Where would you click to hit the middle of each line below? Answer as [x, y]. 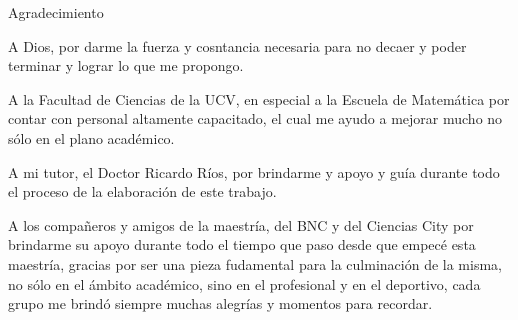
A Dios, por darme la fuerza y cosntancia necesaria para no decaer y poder [237, 45]
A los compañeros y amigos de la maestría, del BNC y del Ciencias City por [241, 224]
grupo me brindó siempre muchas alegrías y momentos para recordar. [220, 303]
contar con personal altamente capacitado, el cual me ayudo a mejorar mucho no [255, 118]
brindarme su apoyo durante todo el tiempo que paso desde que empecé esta [242, 244]
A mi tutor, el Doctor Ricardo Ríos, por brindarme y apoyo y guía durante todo [254, 171]
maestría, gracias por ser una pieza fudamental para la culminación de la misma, [255, 263]
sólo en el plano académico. [91, 137]
